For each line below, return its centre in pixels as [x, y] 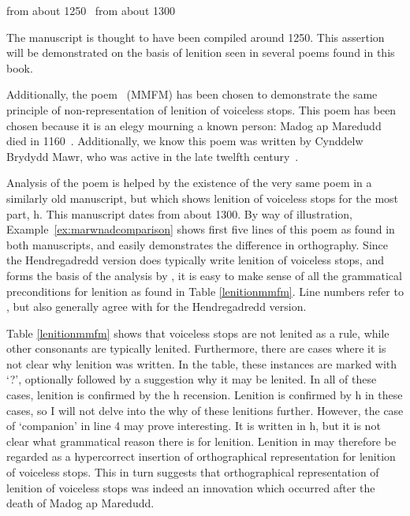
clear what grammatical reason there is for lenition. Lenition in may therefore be [201, 441]
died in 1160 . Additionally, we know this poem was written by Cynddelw [185, 141]
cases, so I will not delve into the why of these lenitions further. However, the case [205, 410]
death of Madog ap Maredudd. [80, 503]
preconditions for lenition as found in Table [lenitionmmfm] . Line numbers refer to [205, 291]
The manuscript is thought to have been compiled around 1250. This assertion [196, 37]
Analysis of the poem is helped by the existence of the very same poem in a [189, 183]
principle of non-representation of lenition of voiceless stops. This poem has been [201, 109]
